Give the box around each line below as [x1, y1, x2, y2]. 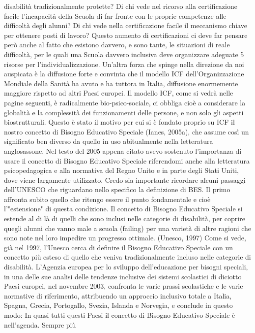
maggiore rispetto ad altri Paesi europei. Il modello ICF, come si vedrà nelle [4, 88, 233, 98]
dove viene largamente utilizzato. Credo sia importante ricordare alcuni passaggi [4, 174, 246, 185]
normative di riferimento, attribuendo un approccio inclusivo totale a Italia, [4, 290, 232, 300]
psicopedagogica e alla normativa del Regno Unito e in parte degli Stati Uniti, [4, 165, 239, 175]
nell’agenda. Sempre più [4, 319, 76, 330]
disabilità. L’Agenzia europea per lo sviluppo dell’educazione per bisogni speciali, [4, 262, 248, 272]
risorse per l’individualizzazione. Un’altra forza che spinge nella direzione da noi [4, 59, 244, 69]
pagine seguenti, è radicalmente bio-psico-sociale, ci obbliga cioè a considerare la [4, 97, 246, 107]
